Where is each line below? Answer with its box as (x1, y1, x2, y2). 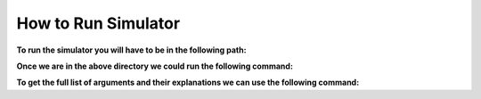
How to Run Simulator (16, 13, 181, 33)
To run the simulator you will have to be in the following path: (16, 45, 247, 55)
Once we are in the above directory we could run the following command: (16, 61, 294, 71)
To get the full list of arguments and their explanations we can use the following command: (16, 77, 360, 88)
